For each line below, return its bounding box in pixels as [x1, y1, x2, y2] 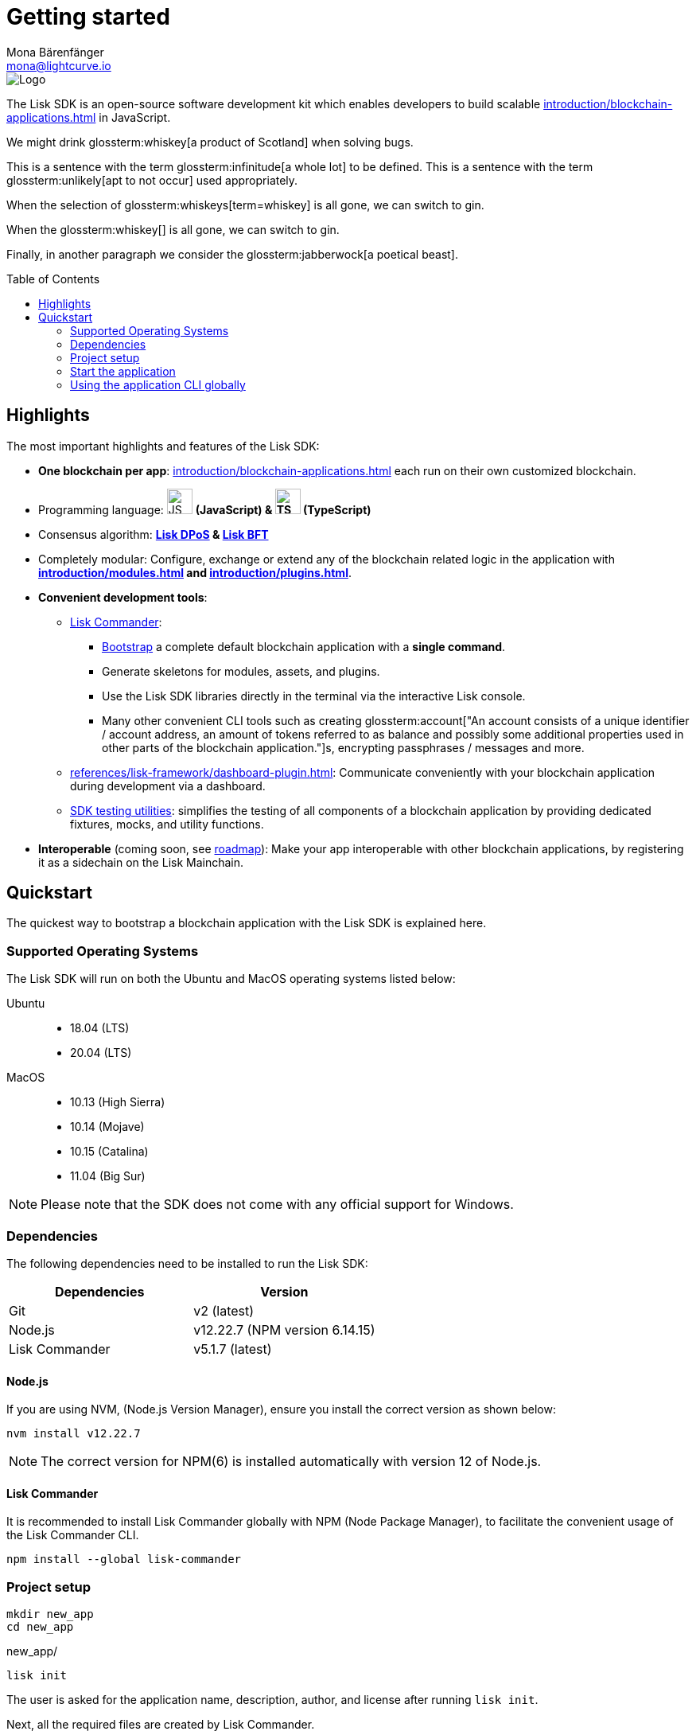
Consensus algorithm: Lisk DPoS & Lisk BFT [38, 527, 269, 541]
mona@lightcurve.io [6, 58, 111, 72]
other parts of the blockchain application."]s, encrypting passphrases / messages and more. [102, 740, 585, 754]
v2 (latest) [193, 1302, 255, 1319]
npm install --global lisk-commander [6, 1553, 242, 1566]
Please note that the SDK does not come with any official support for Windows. [41, 1196, 514, 1213]
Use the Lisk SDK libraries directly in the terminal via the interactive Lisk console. [102, 688, 526, 703]
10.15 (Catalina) [70, 1144, 149, 1159]
